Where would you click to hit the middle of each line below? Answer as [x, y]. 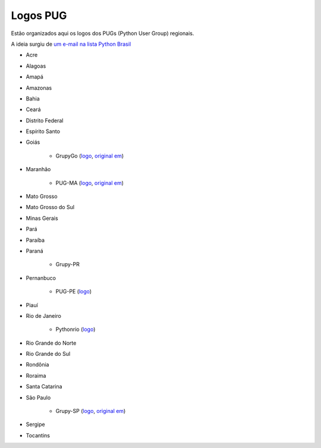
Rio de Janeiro [44, 316]
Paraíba [35, 240]
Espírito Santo [43, 131]
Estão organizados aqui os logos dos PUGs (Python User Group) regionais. [103, 33]
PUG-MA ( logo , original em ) [90, 183]
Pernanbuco [41, 278]
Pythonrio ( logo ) [75, 329]
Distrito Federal [45, 120]
